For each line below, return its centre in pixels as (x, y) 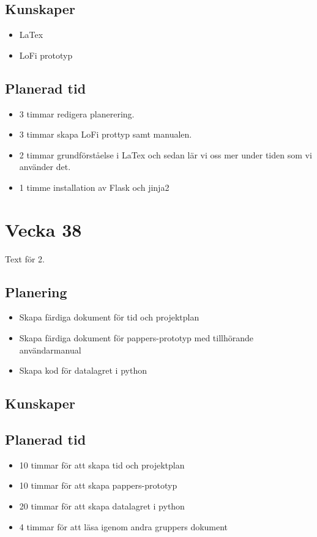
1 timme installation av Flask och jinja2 (94, 187)
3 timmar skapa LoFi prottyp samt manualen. (106, 134)
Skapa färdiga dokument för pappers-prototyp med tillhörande (136, 338)
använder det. (45, 167)
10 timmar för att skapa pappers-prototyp (98, 485)
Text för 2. (25, 258)
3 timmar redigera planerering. (77, 113)
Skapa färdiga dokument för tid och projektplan (109, 317)
